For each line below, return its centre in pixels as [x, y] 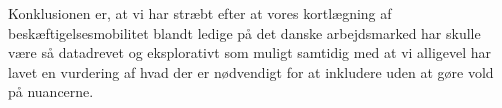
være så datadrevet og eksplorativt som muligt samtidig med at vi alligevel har [250, 52]
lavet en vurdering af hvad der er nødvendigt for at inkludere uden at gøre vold [251, 71]
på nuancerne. [51, 91]
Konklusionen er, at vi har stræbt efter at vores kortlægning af [200, 13]
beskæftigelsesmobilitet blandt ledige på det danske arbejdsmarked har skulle [244, 32]
